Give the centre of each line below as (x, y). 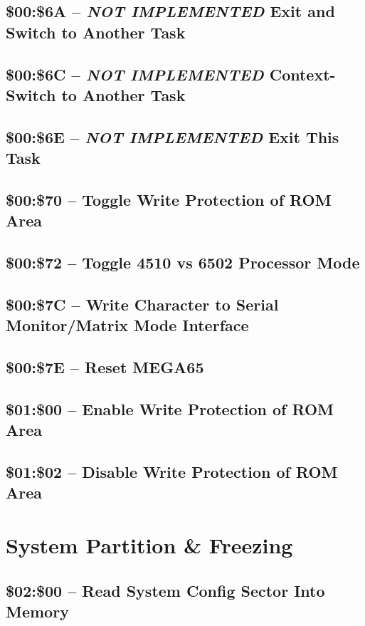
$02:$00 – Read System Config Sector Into (165, 590)
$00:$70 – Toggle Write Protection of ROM (169, 199)
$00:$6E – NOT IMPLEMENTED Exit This (173, 136)
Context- (302, 74)
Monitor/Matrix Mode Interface (127, 325)
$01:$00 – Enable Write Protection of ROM (170, 408)
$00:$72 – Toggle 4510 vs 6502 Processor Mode (183, 262)
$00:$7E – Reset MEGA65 (105, 367)
